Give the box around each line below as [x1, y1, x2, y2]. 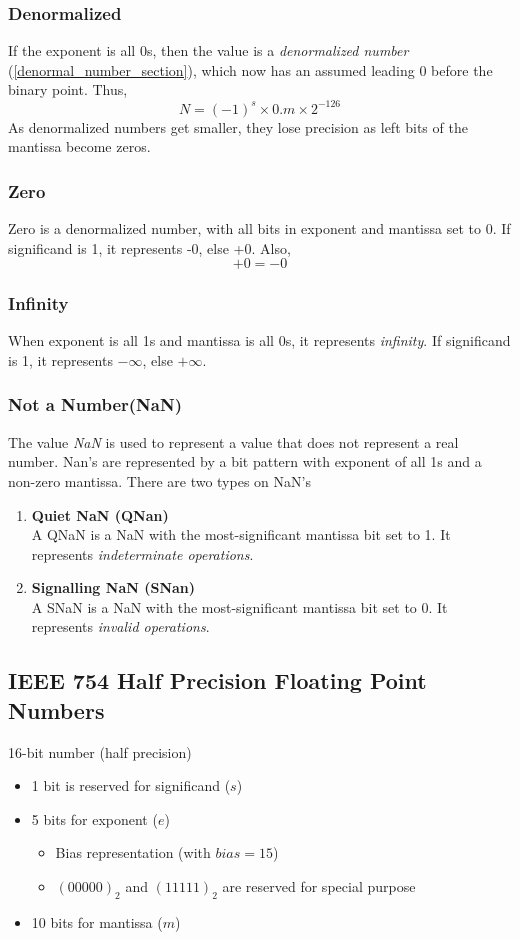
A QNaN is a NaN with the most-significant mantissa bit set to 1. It [31, 524, 451, 545]
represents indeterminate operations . [31, 543, 254, 564]
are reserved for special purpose [222, 876, 416, 897]
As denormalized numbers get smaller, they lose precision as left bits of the [8, 116, 468, 137]
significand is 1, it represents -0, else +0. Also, [8, 237, 291, 258]
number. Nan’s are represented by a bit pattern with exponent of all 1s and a [8, 451, 482, 472]
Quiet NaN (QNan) [31, 504, 169, 525]
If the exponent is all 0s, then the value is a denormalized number [8, 40, 409, 61]
